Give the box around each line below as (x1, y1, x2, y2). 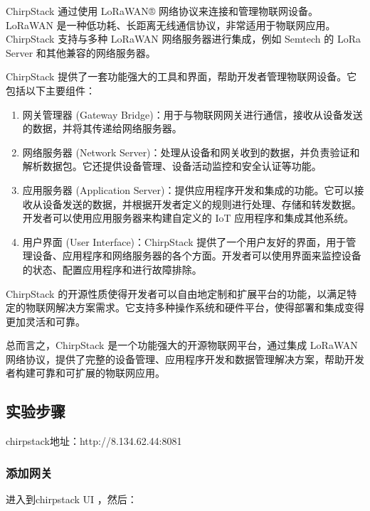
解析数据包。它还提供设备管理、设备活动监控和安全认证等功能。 (22, 158, 322, 173)
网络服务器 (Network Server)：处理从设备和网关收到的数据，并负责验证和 (22, 144, 360, 159)
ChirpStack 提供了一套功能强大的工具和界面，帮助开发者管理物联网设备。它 (6, 69, 357, 84)
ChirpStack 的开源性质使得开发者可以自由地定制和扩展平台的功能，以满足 (6, 286, 347, 301)
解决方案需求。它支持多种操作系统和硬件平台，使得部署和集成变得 (55, 300, 364, 315)
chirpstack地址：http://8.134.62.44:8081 (6, 434, 182, 448)
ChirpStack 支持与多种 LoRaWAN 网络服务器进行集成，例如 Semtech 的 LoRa (6, 31, 361, 46)
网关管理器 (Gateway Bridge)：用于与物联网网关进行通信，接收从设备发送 (22, 107, 363, 122)
